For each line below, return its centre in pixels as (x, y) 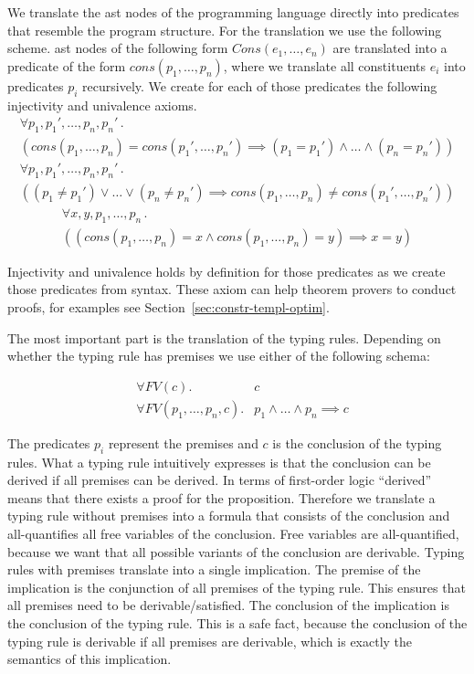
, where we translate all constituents (324, 65)
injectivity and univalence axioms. (102, 105)
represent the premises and (183, 442)
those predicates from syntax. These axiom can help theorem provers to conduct (232, 289)
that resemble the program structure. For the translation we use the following (225, 30)
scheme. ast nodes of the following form (118, 48)
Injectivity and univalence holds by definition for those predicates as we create (226, 271)
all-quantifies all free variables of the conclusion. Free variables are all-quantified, (233, 533)
